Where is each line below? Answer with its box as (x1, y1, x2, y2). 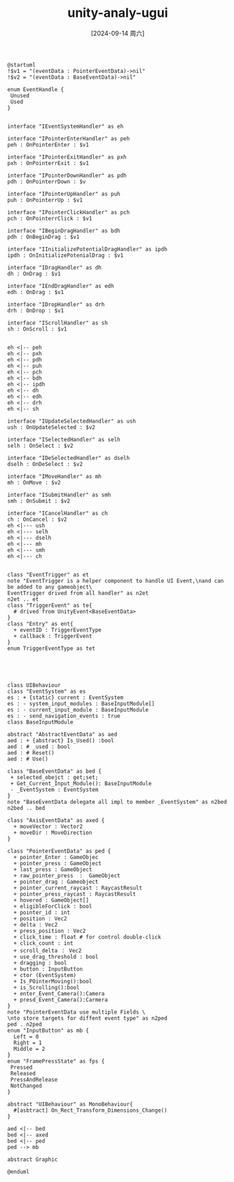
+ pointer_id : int (13, 909, 71, 916)
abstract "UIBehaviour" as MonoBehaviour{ (7, 1101, 133, 1108)
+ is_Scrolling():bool (13, 984, 80, 991)
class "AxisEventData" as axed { (7, 816, 105, 824)
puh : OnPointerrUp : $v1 (7, 197, 83, 204)
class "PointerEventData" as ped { (7, 847, 111, 854)
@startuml (7, 61, 36, 68)
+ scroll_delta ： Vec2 (13, 947, 82, 954)
